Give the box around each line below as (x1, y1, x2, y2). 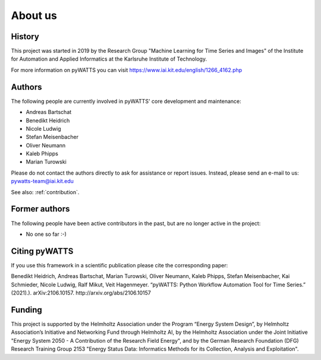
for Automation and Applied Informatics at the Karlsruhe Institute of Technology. (11, 55, 207, 62)
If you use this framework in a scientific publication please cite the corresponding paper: (11, 261, 228, 269)
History (11, 31, 40, 42)
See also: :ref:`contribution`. (11, 188, 80, 195)
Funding (11, 305, 43, 315)
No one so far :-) (26, 230, 67, 238)
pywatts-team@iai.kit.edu (11, 178, 74, 185)
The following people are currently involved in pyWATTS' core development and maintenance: (11, 97, 241, 105)
